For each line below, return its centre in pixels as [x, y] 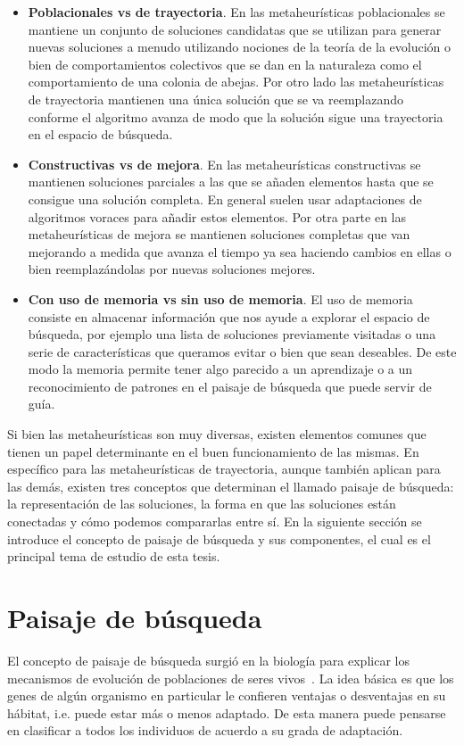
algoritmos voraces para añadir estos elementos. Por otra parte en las [217, 216]
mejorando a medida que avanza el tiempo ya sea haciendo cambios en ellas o [240, 251]
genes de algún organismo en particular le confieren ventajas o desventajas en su [227, 695]
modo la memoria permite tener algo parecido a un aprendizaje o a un [220, 369]
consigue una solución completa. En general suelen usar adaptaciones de [225, 199]
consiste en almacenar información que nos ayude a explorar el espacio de [229, 316]
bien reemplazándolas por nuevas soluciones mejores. [172, 269]
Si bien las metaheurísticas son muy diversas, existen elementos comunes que [217, 434]
